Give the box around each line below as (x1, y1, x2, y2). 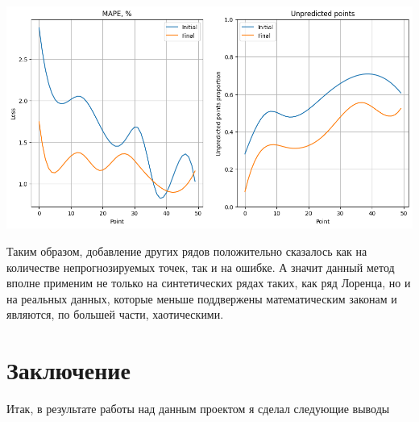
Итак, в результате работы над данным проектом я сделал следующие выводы (6, 400, 390, 417)
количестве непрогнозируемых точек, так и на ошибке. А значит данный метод (6, 258, 395, 275)
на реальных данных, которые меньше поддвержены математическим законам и (6, 290, 397, 307)
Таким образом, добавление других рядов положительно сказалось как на (6, 243, 367, 259)
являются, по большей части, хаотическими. (6, 306, 224, 323)
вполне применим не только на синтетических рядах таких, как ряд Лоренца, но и (6, 274, 411, 291)
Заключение (6, 353, 131, 386)
